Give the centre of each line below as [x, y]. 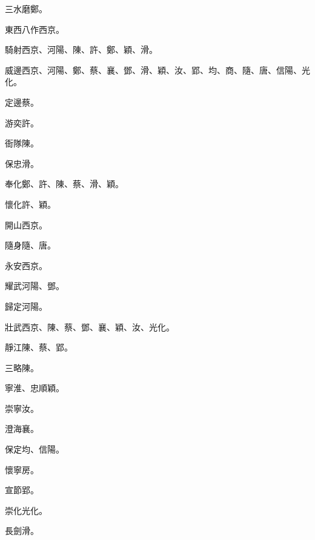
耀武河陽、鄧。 [35, 286]
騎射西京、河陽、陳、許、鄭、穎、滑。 [81, 50]
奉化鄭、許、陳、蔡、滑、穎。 [64, 184]
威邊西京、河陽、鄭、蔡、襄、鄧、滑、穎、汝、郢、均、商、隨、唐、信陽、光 [157, 70]
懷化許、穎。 [30, 204]
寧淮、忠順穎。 [35, 388]
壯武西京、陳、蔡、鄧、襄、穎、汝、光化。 [90, 326]
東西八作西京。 [35, 29]
